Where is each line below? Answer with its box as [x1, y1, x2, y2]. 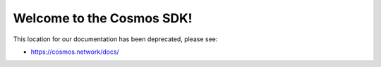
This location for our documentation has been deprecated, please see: [13, 35, 218, 43]
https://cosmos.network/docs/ [30, 47, 119, 56]
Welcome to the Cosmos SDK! [13, 10, 193, 26]
